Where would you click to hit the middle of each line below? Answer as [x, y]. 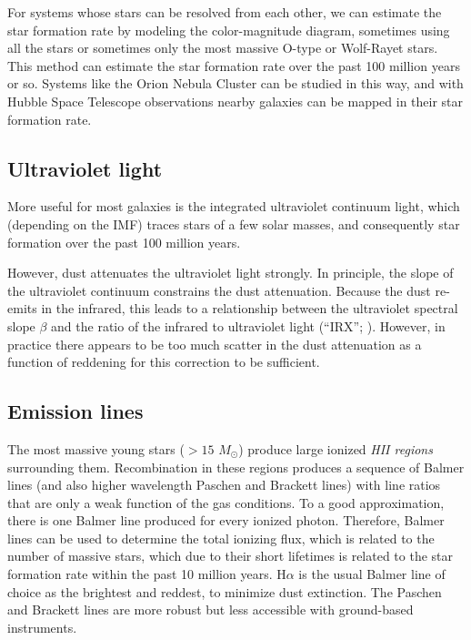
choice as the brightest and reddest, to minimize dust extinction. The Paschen [225, 591]
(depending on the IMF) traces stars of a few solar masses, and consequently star [234, 223]
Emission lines [75, 411]
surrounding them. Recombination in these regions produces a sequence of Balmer [236, 467]
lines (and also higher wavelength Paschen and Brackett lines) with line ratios [224, 485]
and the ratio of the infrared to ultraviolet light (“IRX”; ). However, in [248, 325]
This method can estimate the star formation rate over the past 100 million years [234, 65]
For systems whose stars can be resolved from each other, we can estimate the [225, 12]
